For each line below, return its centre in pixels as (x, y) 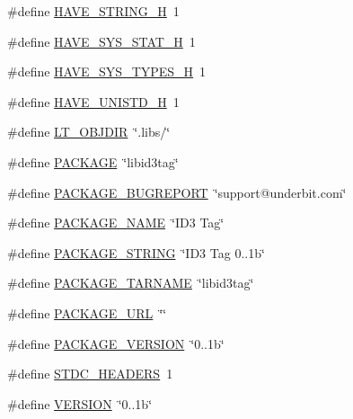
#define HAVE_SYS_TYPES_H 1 (107, 71)
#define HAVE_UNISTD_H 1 (93, 101)
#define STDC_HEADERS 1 (90, 374)
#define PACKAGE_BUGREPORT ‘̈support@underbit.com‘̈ (177, 192)
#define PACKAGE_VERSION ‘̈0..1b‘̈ (116, 343)
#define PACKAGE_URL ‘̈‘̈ (87, 312)
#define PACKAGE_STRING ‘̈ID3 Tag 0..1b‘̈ (136, 252)
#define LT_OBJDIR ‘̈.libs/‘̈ (89, 132)
